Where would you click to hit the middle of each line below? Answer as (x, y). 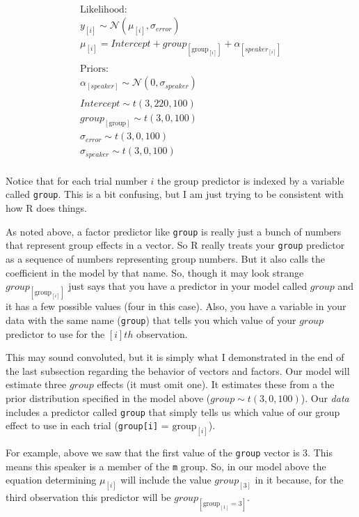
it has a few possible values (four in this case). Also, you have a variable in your (176, 306)
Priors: (94, 69)
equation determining (51, 480)
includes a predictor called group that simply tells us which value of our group (173, 411)
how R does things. (47, 208)
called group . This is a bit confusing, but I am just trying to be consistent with (175, 194)
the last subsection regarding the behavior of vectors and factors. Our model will (178, 370)
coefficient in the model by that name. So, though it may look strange (155, 272)
